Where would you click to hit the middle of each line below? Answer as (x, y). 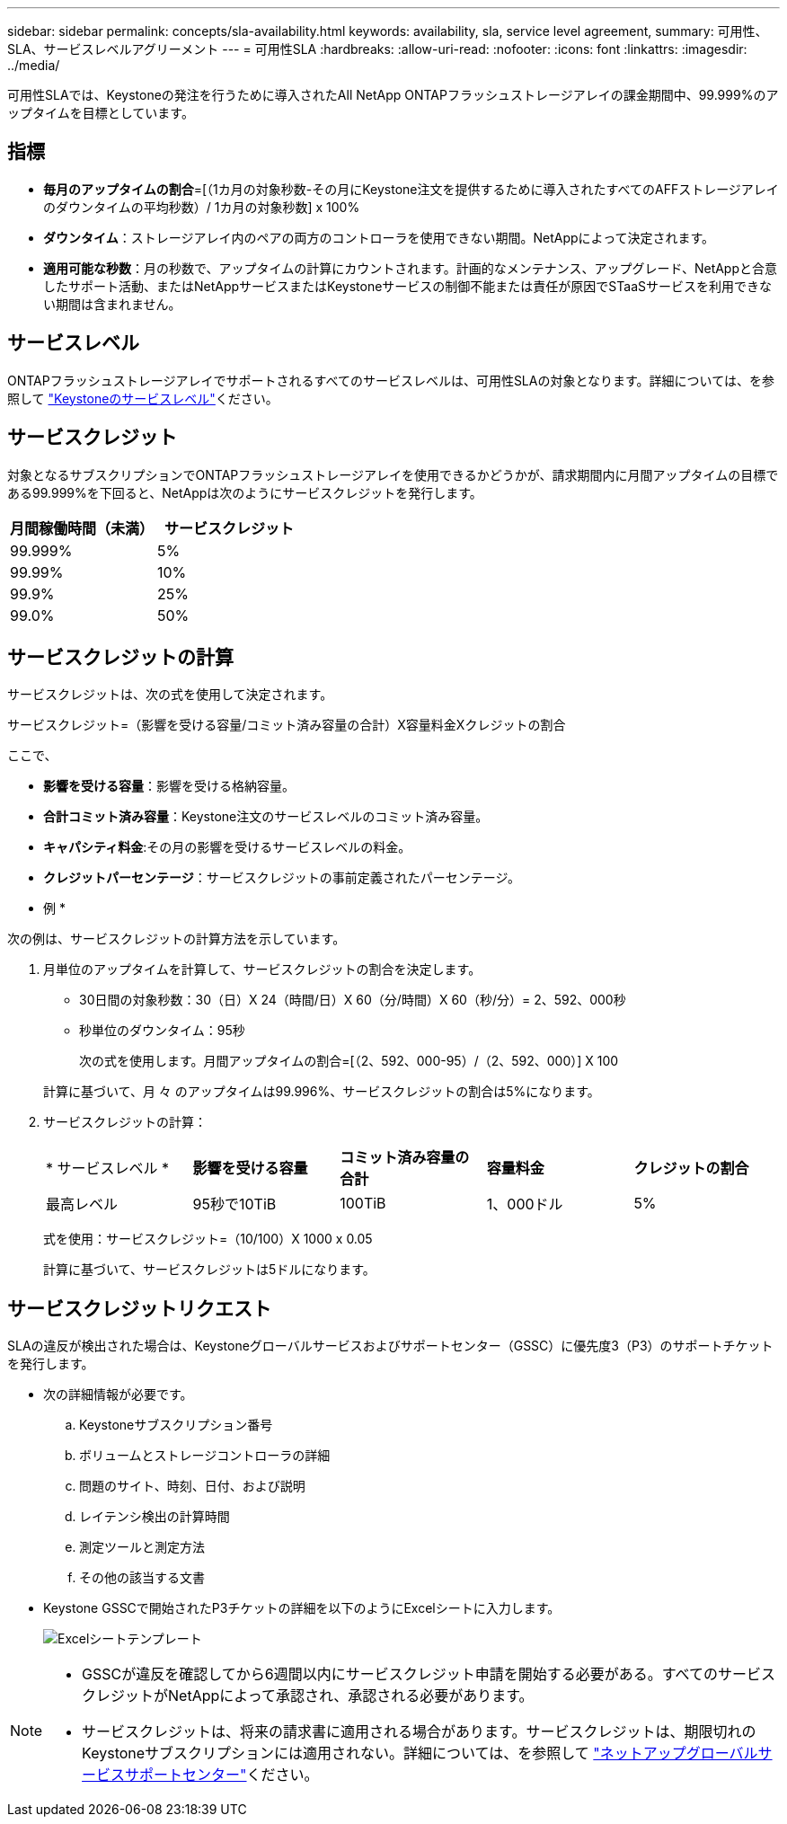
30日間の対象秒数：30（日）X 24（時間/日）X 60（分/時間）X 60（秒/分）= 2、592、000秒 (353, 1000)
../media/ (34, 65)
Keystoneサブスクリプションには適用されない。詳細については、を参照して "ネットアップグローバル (420, 1753)
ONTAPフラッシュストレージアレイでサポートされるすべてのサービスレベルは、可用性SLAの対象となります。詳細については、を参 (391, 380)
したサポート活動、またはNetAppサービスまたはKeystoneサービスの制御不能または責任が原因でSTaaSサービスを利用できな (407, 286)
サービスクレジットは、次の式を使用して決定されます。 (170, 695)
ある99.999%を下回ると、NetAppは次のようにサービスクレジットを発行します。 (245, 492)
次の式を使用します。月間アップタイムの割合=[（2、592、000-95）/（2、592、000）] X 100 (349, 1061)
